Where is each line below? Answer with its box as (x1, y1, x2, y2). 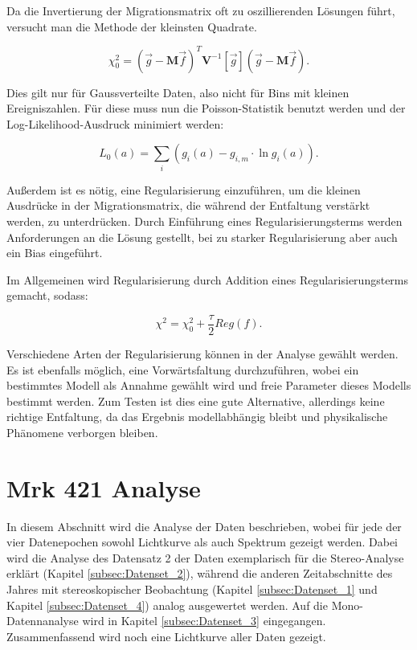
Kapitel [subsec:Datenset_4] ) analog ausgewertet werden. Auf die (6, 596, 328, 613)
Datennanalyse (6, 612, 79, 629)
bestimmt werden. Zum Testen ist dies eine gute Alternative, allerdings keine (6, 392, 385, 409)
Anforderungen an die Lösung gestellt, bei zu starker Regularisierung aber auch (6, 228, 398, 245)
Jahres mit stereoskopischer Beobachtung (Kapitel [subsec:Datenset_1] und (6, 581, 378, 598)
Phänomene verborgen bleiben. (6, 423, 158, 440)
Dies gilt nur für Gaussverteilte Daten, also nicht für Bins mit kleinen (6, 84, 350, 100)
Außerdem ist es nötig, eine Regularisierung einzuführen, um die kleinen (6, 181, 361, 198)
